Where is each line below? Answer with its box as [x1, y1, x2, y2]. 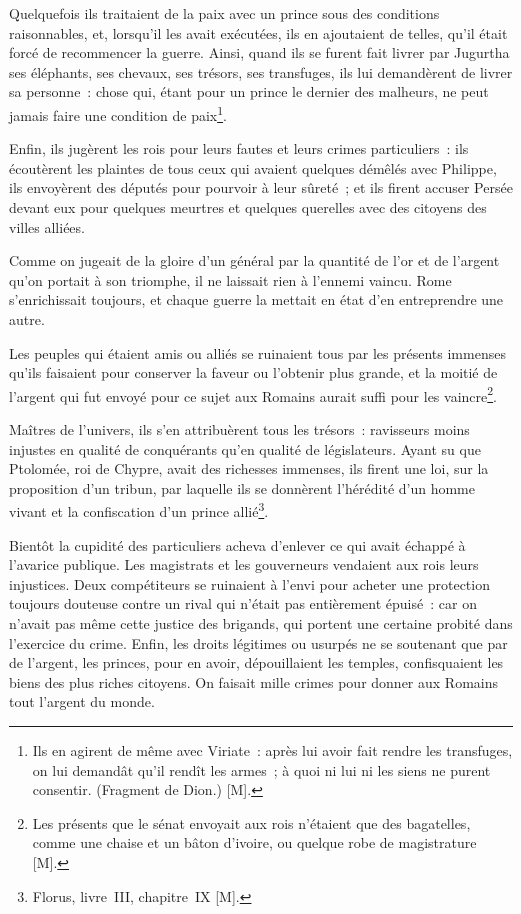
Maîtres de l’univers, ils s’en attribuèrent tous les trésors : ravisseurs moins [9, 419, 470, 439]
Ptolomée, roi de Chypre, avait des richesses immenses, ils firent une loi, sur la [9, 458, 489, 479]
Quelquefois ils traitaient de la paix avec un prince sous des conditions [9, 3, 440, 23]
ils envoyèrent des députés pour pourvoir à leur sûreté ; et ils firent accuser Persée [9, 177, 513, 198]
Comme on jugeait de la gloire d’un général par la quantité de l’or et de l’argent [9, 250, 500, 271]
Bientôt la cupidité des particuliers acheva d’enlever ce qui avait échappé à [9, 534, 466, 555]
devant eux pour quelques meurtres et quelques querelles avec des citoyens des [9, 197, 487, 217]
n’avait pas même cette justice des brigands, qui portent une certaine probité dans [9, 613, 513, 633]
